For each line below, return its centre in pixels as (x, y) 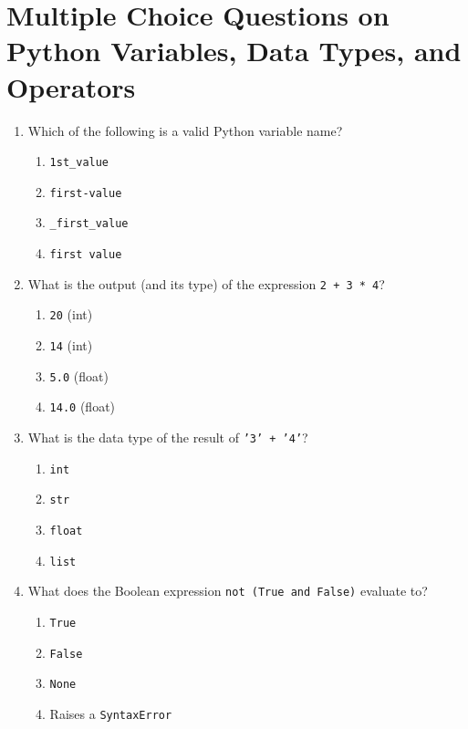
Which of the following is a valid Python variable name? (185, 130)
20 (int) (71, 314)
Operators (71, 86)
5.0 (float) (79, 375)
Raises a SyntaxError (111, 713)
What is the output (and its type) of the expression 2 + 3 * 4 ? (206, 283)
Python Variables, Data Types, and (234, 51)
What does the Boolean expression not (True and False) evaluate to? (228, 591)
